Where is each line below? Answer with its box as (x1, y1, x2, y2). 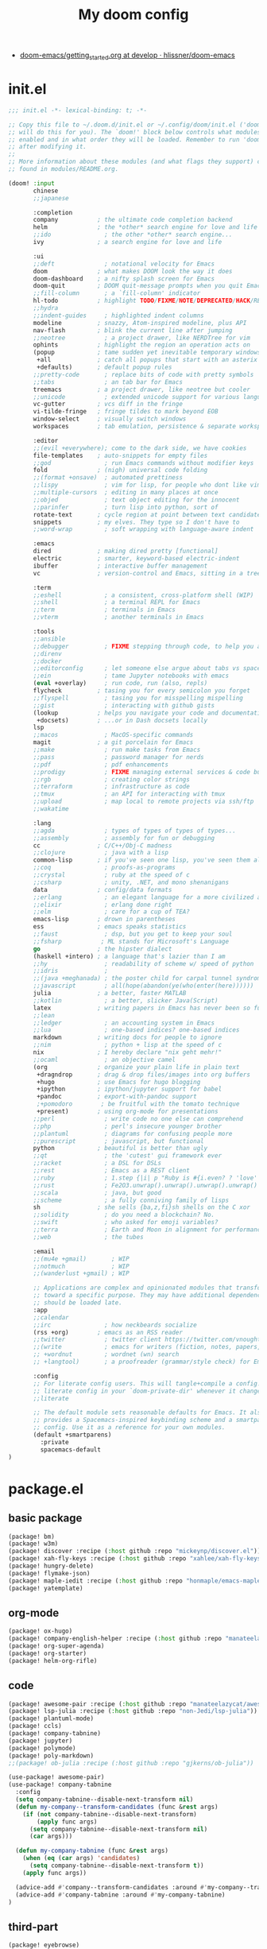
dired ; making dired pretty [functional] (33, 547, 219, 556)
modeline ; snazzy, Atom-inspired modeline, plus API (33, 319, 247, 327)
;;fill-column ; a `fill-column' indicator (33, 289, 201, 297)
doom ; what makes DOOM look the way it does (33, 267, 233, 275)
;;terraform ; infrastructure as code (33, 783, 191, 791)
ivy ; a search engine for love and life (33, 238, 222, 246)
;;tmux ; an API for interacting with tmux (33, 790, 226, 798)
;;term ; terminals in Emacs (33, 606, 176, 614)
